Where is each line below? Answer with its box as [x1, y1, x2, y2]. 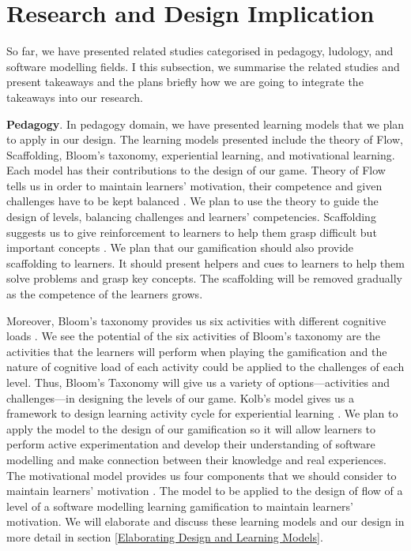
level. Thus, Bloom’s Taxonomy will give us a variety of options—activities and [6, 374, 390, 390]
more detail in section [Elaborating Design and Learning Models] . [6, 528, 323, 545]
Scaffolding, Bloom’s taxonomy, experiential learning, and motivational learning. [6, 146, 395, 163]
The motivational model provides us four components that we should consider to [6, 467, 397, 483]
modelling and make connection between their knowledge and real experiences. [6, 451, 386, 467]
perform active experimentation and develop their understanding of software [6, 436, 375, 452]
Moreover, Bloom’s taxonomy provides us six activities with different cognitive [6, 312, 386, 328]
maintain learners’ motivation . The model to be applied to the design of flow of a [6, 482, 403, 499]
